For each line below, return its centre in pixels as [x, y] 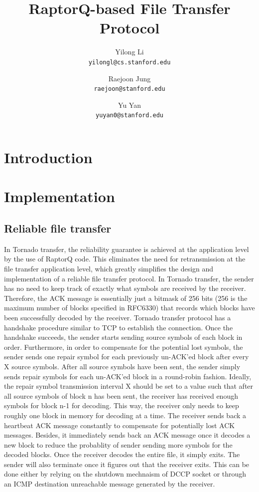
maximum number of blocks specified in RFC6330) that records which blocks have [129, 308]
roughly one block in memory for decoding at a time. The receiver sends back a [125, 415]
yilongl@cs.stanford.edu [129, 62]
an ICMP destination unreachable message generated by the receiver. [110, 484]
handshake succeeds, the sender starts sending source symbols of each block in [123, 337]
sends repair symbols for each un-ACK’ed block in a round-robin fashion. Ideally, [128, 376]
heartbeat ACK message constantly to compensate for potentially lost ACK [120, 425]
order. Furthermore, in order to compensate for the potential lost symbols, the [124, 347]
